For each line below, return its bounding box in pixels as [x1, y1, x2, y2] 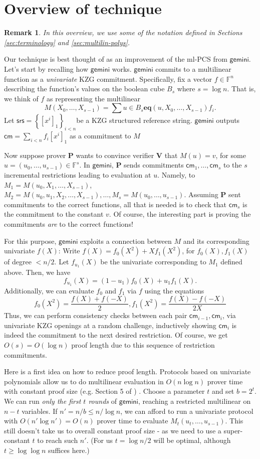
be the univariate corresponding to [100, 256, 206, 267]
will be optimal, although [153, 435, 231, 445]
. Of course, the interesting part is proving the [109, 209, 251, 219]
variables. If [22, 405, 58, 416]
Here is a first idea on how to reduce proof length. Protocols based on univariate [4, 366, 251, 377]
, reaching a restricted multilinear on [138, 395, 251, 406]
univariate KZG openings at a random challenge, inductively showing [4, 320, 216, 330]
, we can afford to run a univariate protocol [120, 405, 253, 416]
